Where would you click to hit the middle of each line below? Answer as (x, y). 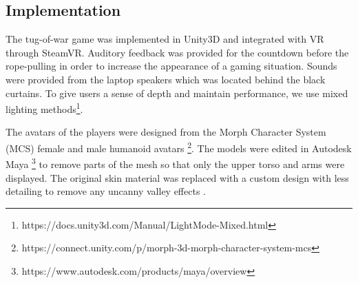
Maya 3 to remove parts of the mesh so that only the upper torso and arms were (175, 163)
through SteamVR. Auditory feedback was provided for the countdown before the (177, 52)
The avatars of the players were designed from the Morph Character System (166, 132)
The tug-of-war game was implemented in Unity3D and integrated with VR (165, 39)
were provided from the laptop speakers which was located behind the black (166, 79)
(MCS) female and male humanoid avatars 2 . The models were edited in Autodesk (179, 147)
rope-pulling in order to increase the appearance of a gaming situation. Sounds (171, 66)
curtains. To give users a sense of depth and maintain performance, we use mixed (177, 93)
